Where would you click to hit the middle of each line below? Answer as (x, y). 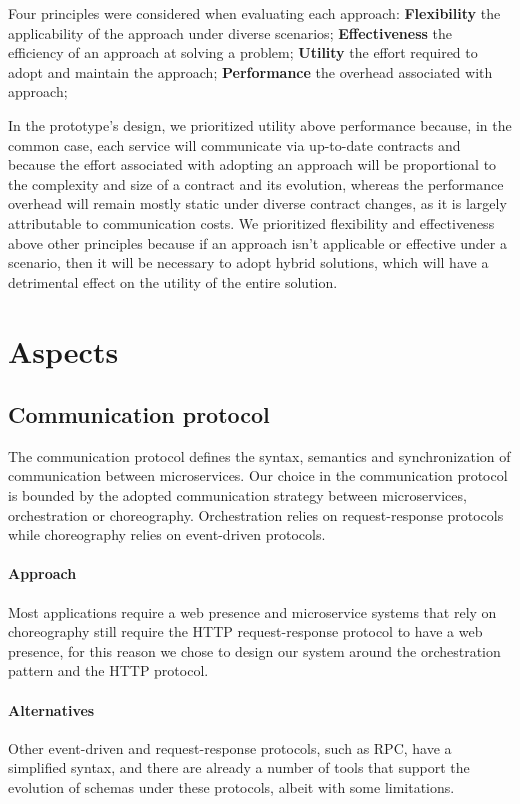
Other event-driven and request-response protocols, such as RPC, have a (230, 747)
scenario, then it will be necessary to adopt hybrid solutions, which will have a (248, 262)
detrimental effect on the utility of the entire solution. (173, 281)
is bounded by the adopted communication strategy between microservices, (237, 495)
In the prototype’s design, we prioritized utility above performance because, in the (260, 124)
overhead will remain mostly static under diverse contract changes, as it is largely (257, 203)
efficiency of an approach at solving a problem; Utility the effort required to (243, 52)
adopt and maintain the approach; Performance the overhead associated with (250, 71)
